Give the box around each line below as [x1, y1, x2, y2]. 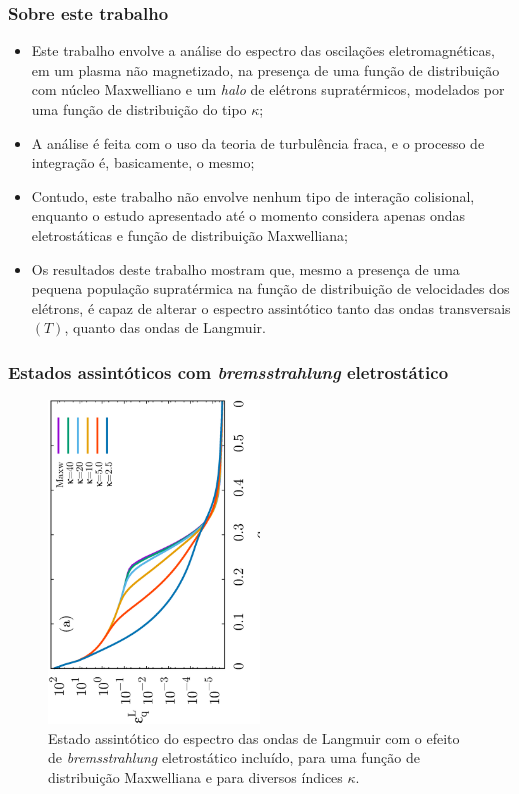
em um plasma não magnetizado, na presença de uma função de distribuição [31, 59, 500, 80]
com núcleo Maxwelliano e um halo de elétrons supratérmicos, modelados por [31, 79, 505, 100]
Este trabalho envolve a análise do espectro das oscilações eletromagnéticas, [31, 40, 495, 61]
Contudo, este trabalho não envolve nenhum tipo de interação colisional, [31, 185, 475, 206]
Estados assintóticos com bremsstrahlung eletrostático [8, 359, 449, 384]
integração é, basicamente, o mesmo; [31, 152, 255, 173]
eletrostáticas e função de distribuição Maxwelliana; [31, 224, 348, 245]
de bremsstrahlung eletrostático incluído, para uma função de [48, 747, 420, 768]
